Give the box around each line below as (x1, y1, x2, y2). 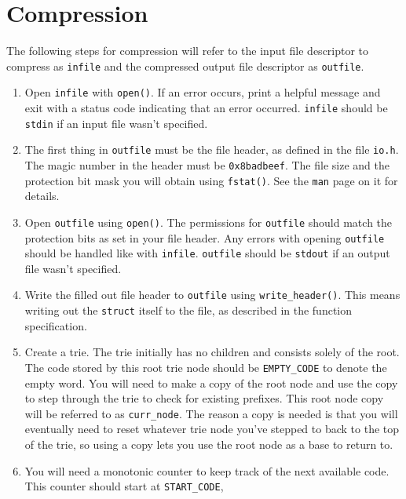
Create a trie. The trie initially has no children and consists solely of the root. (24, 344, 400, 360)
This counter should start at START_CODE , (24, 478, 224, 494)
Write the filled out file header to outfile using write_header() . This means (24, 286, 401, 303)
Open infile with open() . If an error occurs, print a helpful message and (24, 84, 381, 100)
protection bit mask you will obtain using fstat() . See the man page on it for (24, 172, 398, 188)
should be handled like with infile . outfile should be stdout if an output (24, 245, 390, 261)
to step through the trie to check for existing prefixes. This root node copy (24, 390, 384, 406)
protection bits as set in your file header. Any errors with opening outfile (24, 229, 385, 246)
